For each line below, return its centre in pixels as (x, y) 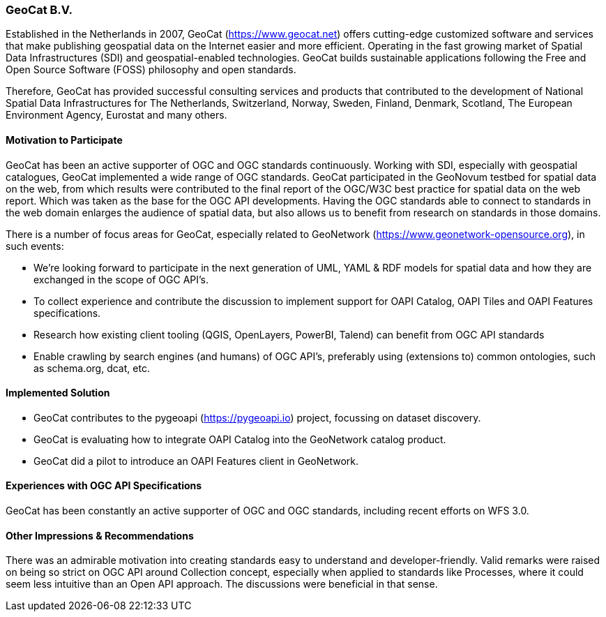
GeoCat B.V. (39, 10)
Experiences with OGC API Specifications (104, 486)
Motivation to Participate (64, 140)
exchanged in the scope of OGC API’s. (121, 279)
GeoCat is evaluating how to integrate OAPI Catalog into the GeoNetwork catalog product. (240, 439)
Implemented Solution (58, 393)
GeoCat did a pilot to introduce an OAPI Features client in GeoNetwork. (196, 461)
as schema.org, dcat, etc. (92, 368)
